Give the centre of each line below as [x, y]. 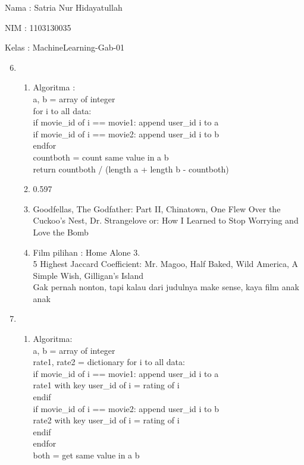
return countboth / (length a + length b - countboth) [131, 169]
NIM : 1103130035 [38, 27]
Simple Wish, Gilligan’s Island [88, 275]
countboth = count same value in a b [101, 157]
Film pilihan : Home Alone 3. [87, 252]
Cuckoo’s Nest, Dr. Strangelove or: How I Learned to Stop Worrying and [166, 220]
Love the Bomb [61, 232]
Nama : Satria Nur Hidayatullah [64, 7]
